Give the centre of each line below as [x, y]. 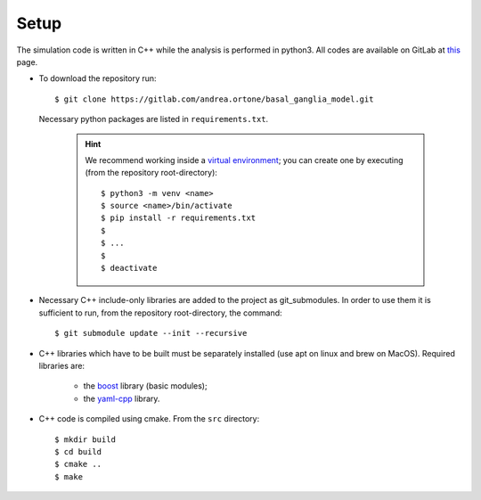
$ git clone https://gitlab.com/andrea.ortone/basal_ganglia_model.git [214, 99]
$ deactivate [129, 268]
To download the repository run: [98, 78]
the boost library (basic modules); [146, 386]
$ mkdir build [85, 439]
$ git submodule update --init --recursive [151, 333]
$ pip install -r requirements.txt [179, 218]
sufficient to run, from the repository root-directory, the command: [160, 313]
